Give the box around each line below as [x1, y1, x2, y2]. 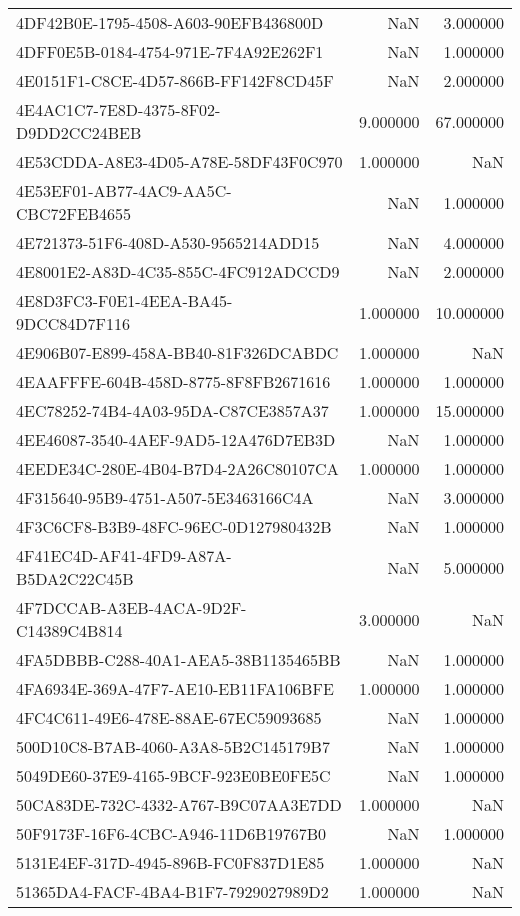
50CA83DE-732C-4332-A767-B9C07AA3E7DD [16, 793, 342, 816]
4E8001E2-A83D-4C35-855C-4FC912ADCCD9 [16, 260, 340, 283]
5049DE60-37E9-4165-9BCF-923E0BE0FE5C [16, 764, 331, 787]
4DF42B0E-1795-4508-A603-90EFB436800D [16, 11, 324, 34]
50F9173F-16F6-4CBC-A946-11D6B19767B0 [16, 822, 326, 845]
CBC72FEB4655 [16, 202, 132, 225]
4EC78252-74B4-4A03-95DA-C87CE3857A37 [16, 399, 329, 422]
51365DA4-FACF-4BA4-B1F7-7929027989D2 [16, 880, 329, 903]
